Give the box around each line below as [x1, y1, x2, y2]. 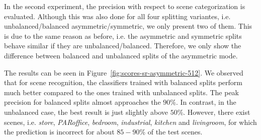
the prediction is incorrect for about [4, 126, 115, 137]
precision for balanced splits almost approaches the [4, 97, 161, 107]
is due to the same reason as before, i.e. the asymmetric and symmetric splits [4, 30, 242, 41]
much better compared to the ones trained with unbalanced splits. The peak [4, 87, 239, 97]
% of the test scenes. [139, 126, 203, 137]
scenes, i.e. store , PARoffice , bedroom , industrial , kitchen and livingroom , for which [4, 116, 257, 127]
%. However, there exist [177, 106, 250, 117]
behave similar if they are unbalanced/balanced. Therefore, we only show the [4, 40, 241, 51]
